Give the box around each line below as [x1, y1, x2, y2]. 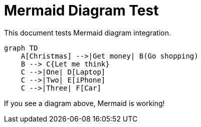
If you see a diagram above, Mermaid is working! [4, 98, 165, 107]
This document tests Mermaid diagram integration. [4, 28, 171, 37]
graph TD [4, 43, 38, 52]
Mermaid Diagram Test [4, 2, 159, 19]
